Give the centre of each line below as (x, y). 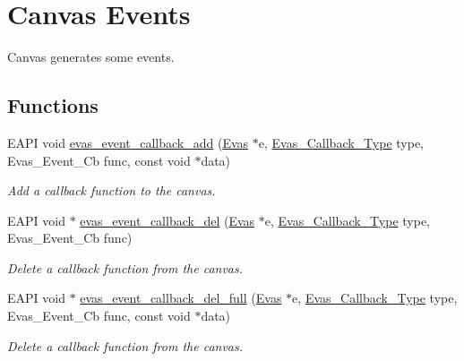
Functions (53, 105)
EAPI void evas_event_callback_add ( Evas (128, 142)
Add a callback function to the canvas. (112, 190)
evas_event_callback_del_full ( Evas (181, 298)
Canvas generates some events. (91, 57)
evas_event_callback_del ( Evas (168, 220)
